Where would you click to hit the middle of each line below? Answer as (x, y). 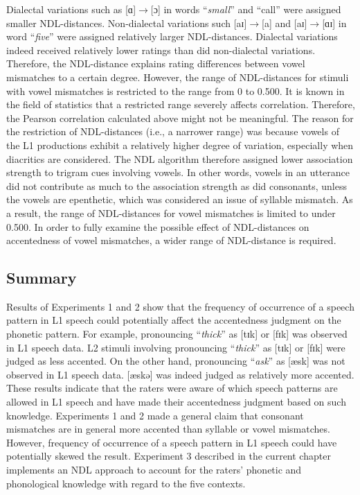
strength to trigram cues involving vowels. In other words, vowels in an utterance (178, 172)
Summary (42, 278)
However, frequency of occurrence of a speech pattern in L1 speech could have (172, 442)
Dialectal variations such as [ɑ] (71, 9)
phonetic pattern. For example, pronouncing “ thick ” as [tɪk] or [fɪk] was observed (177, 334)
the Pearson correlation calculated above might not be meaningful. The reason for (180, 118)
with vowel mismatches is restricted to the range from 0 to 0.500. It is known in (175, 90)
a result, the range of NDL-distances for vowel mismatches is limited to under (171, 212)
